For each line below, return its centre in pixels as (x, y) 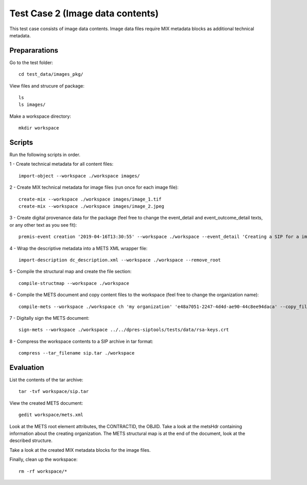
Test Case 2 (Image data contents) (84, 13)
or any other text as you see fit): (43, 225)
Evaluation (27, 368)
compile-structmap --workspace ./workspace (74, 283)
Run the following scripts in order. (45, 155)
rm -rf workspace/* (43, 471)
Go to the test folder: (31, 62)
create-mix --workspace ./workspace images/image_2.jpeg (92, 206)
